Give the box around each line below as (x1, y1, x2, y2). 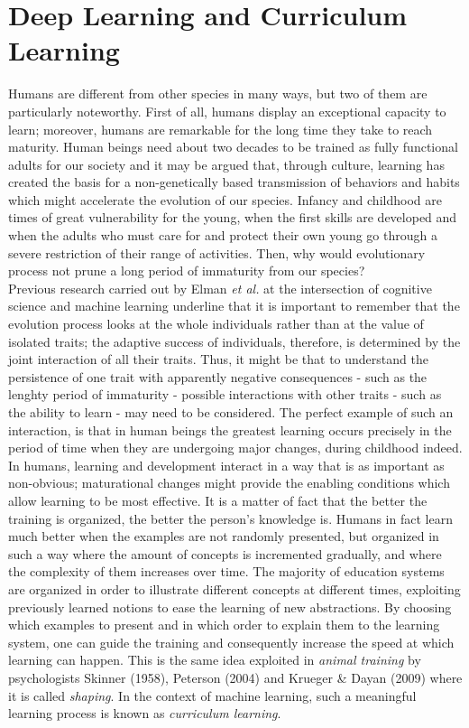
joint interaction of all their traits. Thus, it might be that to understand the (8, 350, 428, 369)
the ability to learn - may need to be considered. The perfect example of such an (8, 403, 454, 421)
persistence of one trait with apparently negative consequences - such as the (8, 367, 428, 386)
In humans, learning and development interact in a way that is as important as (8, 455, 445, 474)
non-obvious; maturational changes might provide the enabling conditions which (8, 473, 450, 492)
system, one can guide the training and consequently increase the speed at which (8, 632, 455, 651)
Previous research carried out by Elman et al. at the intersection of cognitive (8, 278, 432, 297)
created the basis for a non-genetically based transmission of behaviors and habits (8, 173, 460, 191)
